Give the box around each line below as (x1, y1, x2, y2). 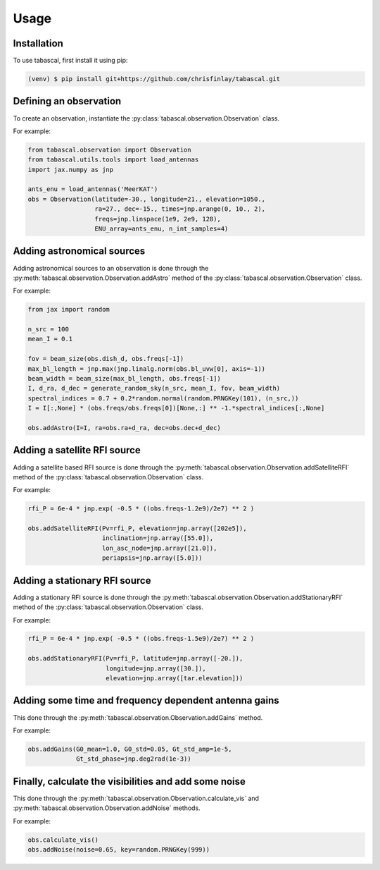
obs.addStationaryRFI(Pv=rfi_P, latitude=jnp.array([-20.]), (27, 654, 243, 663)
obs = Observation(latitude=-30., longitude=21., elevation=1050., (27, 195, 266, 203)
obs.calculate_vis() (27, 835, 99, 844)
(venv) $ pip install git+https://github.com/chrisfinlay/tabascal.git (27, 75, 281, 83)
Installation (13, 37, 63, 49)
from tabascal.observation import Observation (27, 145, 191, 154)
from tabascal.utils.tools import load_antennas (27, 156, 199, 164)
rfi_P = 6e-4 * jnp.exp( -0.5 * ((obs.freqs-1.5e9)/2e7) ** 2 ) (27, 635, 255, 643)
